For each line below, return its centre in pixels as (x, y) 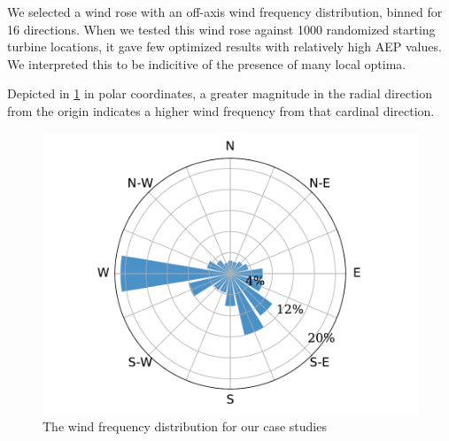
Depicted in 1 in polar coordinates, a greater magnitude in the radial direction (220, 93)
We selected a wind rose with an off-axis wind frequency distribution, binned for (225, 12)
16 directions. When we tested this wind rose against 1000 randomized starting (221, 29)
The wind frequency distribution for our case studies (185, 426)
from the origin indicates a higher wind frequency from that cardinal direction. (221, 110)
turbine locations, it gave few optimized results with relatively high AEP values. (224, 46)
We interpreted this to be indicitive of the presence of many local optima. (207, 63)
